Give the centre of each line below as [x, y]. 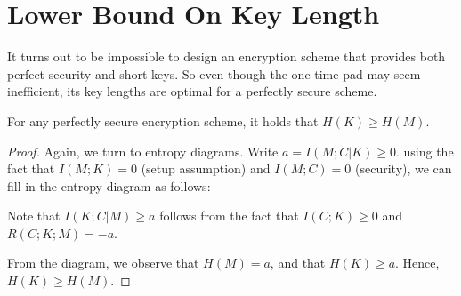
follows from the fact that [229, 216]
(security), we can [404, 168]
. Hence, [417, 263]
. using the [425, 151]
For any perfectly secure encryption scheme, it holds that [163, 120]
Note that [34, 216]
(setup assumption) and [206, 168]
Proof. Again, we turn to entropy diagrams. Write [143, 151]
